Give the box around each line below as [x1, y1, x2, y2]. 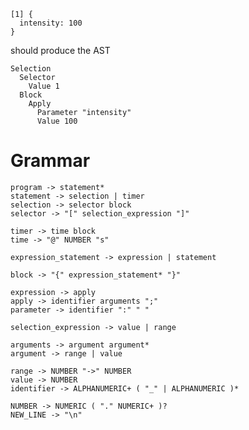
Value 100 [36, 116, 78, 126]
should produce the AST [10, 45, 111, 56]
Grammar [10, 150, 91, 172]
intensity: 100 [19, 18, 83, 28]
